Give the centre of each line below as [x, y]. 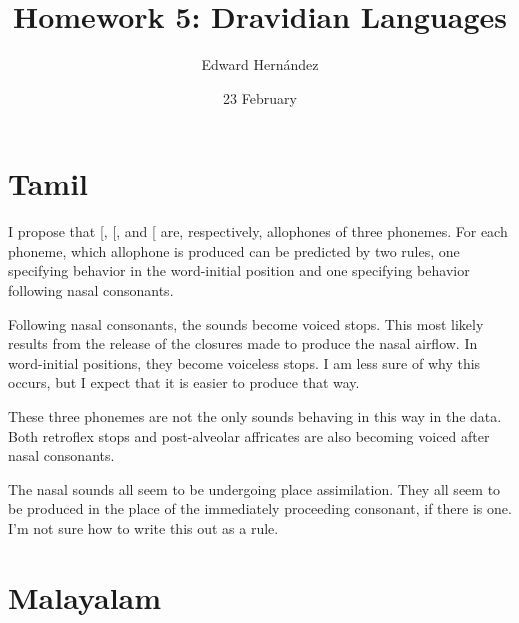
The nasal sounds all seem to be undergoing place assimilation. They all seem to [254, 488]
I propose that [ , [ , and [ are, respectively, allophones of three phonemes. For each [258, 231]
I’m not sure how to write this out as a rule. [143, 527]
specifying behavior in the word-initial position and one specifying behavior [239, 270]
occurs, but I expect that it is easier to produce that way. [184, 382]
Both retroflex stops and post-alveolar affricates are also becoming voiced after [249, 435]
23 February [260, 97]
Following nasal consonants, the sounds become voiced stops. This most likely [246, 323]
